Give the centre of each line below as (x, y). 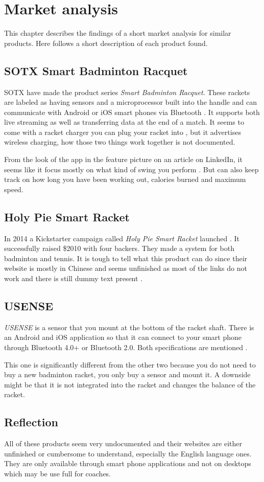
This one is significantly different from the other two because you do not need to (130, 364)
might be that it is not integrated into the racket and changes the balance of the (130, 384)
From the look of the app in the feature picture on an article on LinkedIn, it (123, 159)
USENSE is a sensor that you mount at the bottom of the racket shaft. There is (129, 327)
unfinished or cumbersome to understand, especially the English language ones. (128, 453)
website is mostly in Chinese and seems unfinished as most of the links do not (126, 268)
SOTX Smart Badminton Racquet (96, 70)
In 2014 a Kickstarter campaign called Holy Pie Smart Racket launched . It (122, 238)
